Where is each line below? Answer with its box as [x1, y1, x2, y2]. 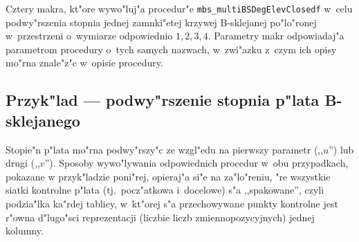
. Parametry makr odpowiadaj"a [208, 28, 344, 43]
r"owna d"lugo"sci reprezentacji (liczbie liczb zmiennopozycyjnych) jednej [6, 210, 315, 224]
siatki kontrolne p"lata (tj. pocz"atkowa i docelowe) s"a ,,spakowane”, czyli [6, 183, 324, 197]
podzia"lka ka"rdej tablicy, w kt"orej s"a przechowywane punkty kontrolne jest [6, 196, 338, 210]
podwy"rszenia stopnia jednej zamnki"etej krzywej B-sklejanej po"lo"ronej [6, 15, 317, 29]
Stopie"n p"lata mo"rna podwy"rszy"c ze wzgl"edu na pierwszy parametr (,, [6, 142, 324, 156]
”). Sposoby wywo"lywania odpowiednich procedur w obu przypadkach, [44, 156, 349, 170]
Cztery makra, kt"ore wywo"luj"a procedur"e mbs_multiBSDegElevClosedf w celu [6, 1, 353, 15]
